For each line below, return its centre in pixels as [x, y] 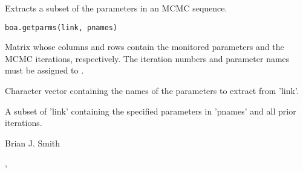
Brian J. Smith [33, 143]
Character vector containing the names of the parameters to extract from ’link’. [152, 91]
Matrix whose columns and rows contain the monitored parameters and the [145, 47]
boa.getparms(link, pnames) [61, 27]
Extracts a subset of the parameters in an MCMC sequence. [116, 8]
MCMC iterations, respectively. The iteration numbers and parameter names [147, 58]
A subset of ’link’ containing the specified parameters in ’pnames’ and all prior [151, 111]
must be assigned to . [44, 70]
